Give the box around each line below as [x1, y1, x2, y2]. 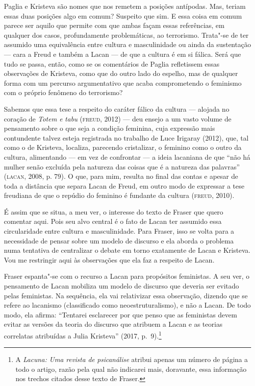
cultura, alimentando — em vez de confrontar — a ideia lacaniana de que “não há [4, 151, 251, 162]
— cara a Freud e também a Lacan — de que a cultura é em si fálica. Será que [4, 48, 241, 59]
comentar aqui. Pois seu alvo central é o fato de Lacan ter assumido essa [4, 216, 222, 226]
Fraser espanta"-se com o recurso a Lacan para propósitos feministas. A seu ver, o [4, 271, 250, 281]
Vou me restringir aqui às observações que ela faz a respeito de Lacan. [4, 254, 215, 265]
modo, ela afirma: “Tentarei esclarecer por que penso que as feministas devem [4, 309, 237, 319]
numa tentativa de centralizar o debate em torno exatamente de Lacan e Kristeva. [4, 245, 251, 255]
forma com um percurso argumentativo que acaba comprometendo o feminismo [4, 77, 242, 88]
